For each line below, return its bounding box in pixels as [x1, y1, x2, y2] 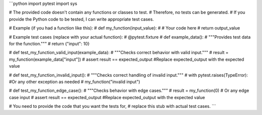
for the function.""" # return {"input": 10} [9, 41, 90, 46]
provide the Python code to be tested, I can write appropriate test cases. [9, 16, 154, 22]
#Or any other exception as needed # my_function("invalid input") [9, 79, 140, 85]
